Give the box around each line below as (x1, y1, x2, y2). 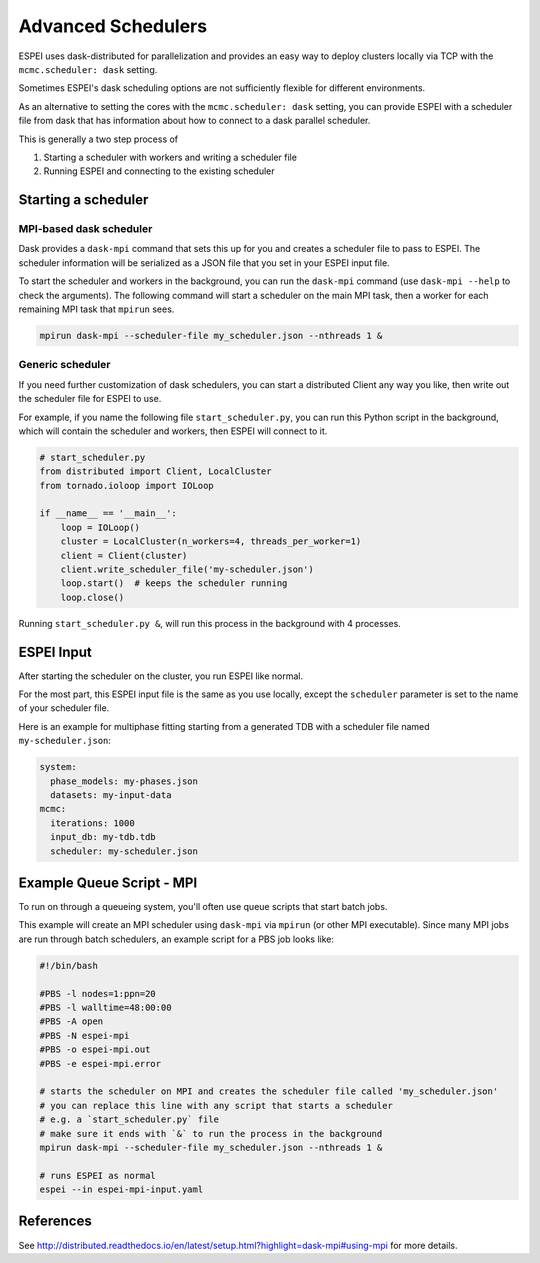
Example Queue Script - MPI (18, 874, 198, 891)
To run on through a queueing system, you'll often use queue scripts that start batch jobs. (18, 901, 388, 913)
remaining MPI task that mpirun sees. (18, 303, 175, 315)
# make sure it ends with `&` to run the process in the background (39, 1128, 383, 1139)
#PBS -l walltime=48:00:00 (39, 1002, 172, 1013)
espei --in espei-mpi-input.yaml (39, 1184, 204, 1195)
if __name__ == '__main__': (39, 508, 177, 519)
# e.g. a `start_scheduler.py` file (39, 1114, 220, 1125)
